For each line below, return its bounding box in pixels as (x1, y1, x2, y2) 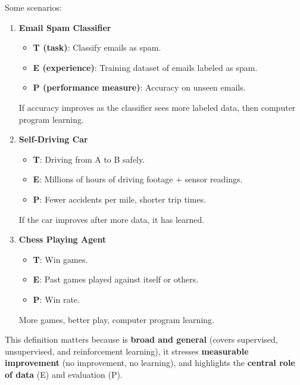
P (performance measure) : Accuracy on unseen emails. (33, 81, 246, 94)
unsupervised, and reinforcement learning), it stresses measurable (5, 344, 249, 357)
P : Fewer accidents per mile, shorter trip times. (33, 192, 207, 205)
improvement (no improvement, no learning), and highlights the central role (5, 356, 295, 369)
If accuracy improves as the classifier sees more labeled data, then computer (18, 101, 296, 113)
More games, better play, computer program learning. (18, 313, 214, 325)
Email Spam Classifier (18, 21, 111, 33)
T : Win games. (33, 253, 88, 265)
